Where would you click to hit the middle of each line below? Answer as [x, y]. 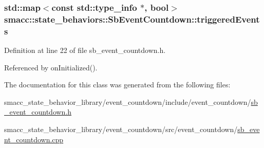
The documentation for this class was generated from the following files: [117, 85]
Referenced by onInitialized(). [51, 67]
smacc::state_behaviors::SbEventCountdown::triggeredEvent [132, 19]
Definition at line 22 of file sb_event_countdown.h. [85, 50]
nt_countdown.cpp [34, 139]
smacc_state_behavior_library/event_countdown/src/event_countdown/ [121, 129]
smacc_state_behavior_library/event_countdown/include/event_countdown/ [128, 101]
